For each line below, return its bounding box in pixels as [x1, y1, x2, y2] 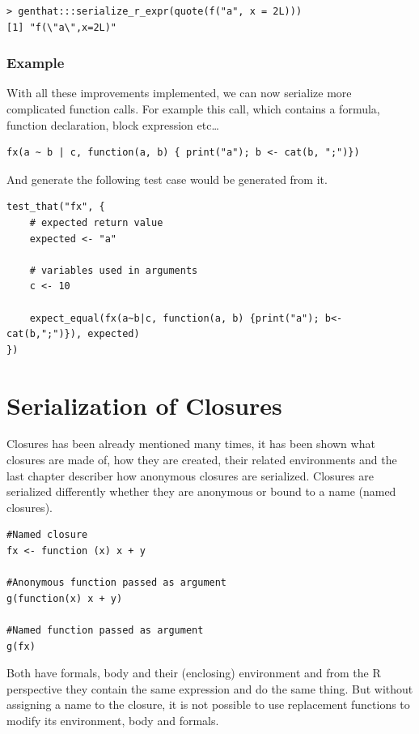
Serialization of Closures [6, 388, 282, 421]
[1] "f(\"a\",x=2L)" [6, 21, 117, 33]
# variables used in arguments [29, 264, 198, 276]
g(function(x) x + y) [6, 592, 123, 604]
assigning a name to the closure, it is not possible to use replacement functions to [6, 696, 410, 713]
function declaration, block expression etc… [6, 116, 219, 133]
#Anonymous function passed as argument [6, 577, 227, 589]
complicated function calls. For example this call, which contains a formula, [6, 100, 380, 117]
